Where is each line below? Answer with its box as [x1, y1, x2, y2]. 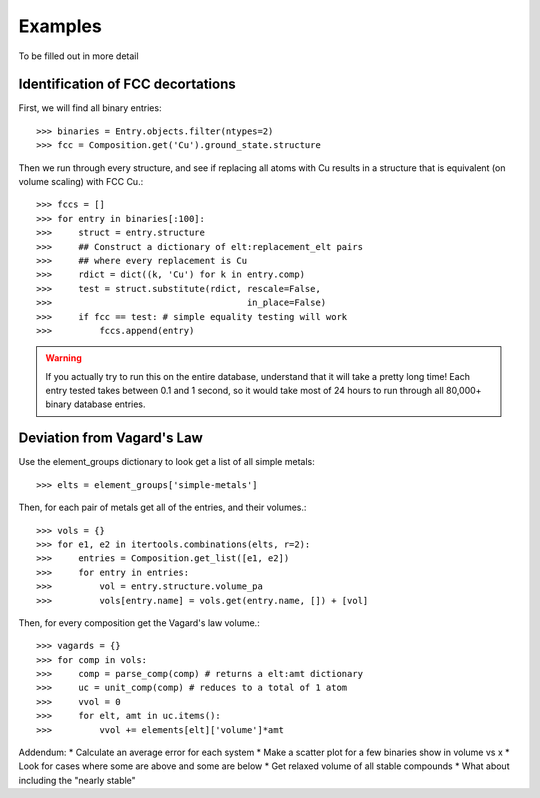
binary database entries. [45, 398, 146, 410]
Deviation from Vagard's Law [18, 430, 204, 447]
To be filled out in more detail [18, 50, 139, 62]
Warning [45, 352, 82, 364]
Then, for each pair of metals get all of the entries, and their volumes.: [18, 501, 307, 514]
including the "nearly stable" [18, 774, 137, 786]
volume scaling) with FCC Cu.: [18, 176, 144, 188]
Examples [18, 15, 102, 37]
